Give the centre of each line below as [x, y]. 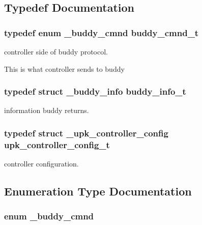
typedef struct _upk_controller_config [86, 133]
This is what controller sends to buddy [64, 68]
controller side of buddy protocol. [56, 51]
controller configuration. [41, 164]
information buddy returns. [47, 110]
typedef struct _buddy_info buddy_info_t [95, 91]
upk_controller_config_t [57, 144]
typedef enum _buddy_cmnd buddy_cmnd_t [102, 32]
